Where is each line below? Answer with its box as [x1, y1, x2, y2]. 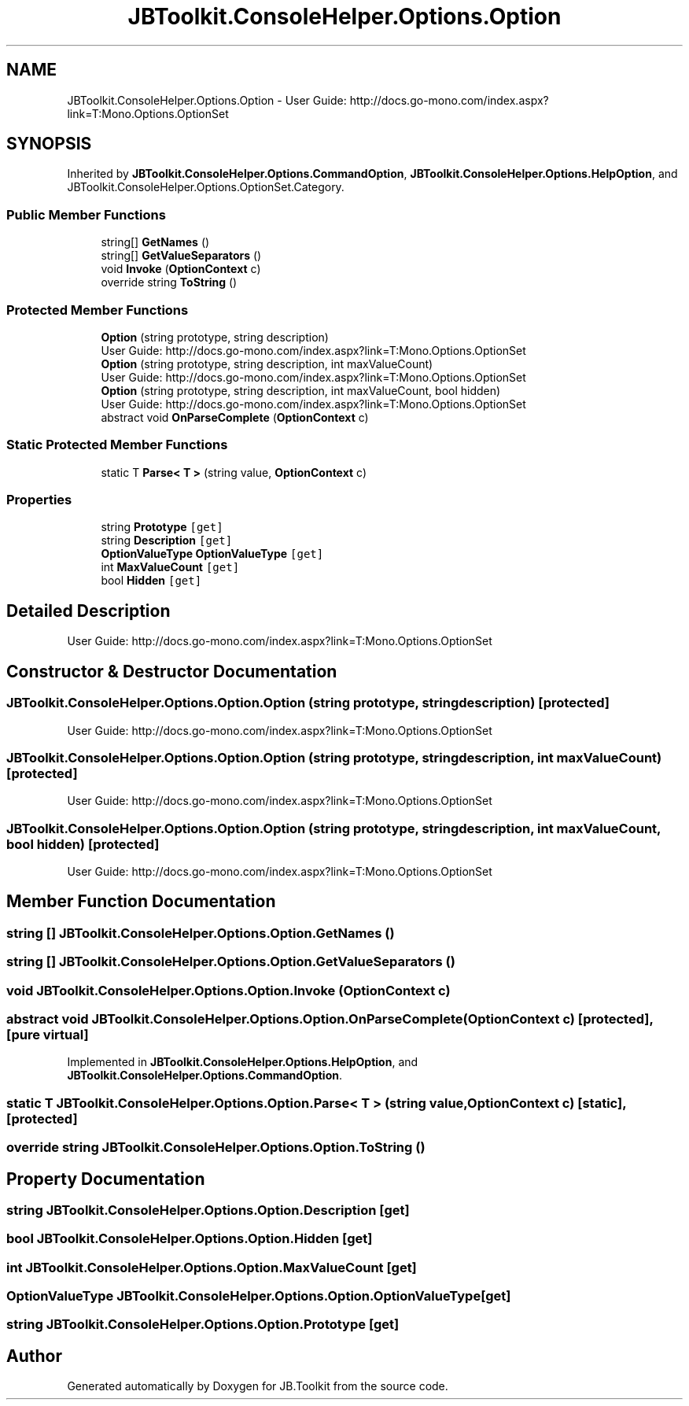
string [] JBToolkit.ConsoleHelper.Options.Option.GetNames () [6, 924, 395, 941]
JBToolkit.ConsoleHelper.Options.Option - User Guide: [67, 93, 347, 107]
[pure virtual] [6, 1026, 89, 1043]
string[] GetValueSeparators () [101, 249, 262, 263]
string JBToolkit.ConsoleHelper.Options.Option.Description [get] [6, 1201, 410, 1218]
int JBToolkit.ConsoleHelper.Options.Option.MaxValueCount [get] [6, 1259, 417, 1275]
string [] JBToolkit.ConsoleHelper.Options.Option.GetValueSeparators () [6, 954, 455, 970]
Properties [6, 492, 72, 508]
